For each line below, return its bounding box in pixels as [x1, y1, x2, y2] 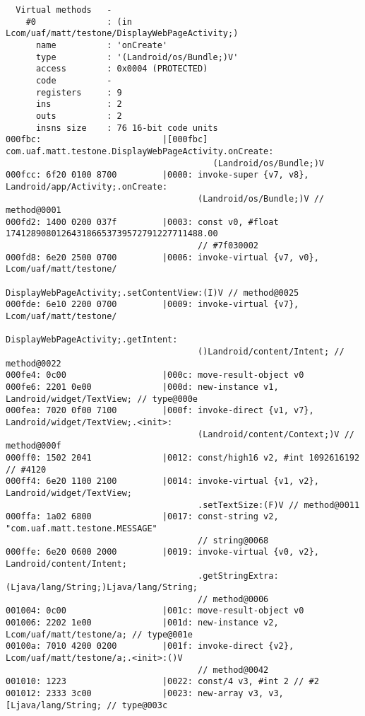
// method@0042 [198, 664, 269, 675]
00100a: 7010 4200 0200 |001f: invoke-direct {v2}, [6, 641, 294, 652]
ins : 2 [35, 99, 122, 110]
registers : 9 [35, 87, 122, 98]
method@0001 [6, 205, 61, 216]
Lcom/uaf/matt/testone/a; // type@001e [6, 629, 193, 640]
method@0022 [6, 358, 61, 369]
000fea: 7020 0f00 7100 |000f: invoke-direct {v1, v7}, [6, 405, 314, 416]
